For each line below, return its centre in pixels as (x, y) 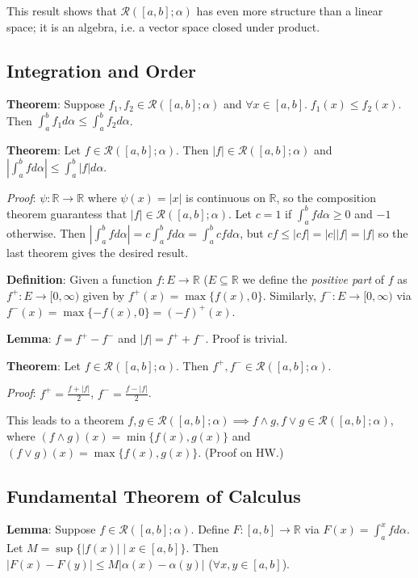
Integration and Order (101, 70)
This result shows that (62, 11)
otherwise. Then (46, 232)
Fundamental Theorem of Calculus (154, 495)
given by (104, 295)
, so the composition (326, 197)
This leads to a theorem (65, 420)
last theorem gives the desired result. (98, 252)
